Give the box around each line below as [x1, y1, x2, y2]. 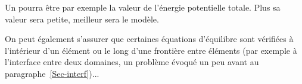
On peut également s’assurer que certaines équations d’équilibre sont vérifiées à [5, 33, 294, 45]
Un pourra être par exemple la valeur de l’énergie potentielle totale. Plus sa [5, 1, 281, 13]
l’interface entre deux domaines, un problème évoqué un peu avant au [5, 56, 259, 68]
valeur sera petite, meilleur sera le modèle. [5, 12, 159, 25]
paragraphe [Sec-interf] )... [5, 67, 99, 79]
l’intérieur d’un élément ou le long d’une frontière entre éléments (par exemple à [5, 44, 297, 56]
